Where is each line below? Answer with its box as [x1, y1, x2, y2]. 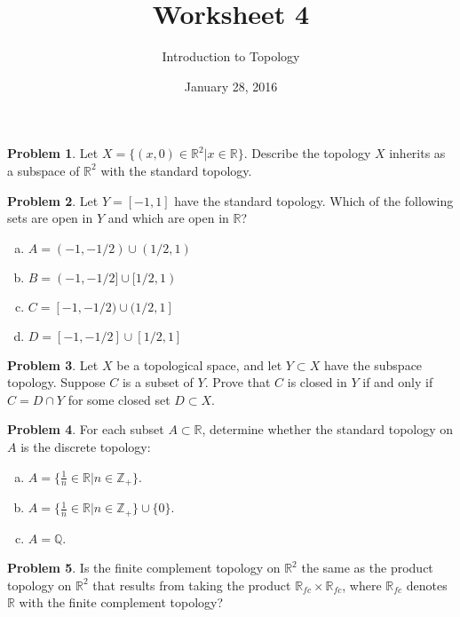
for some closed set [67, 390, 171, 408]
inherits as [389, 144, 446, 162]
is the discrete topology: [20, 438, 151, 456]
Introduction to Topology [162, 47, 300, 66]
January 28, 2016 [184, 76, 278, 95]
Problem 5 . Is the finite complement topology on [7, 558, 281, 577]
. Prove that [204, 373, 271, 392]
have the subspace [323, 355, 423, 374]
